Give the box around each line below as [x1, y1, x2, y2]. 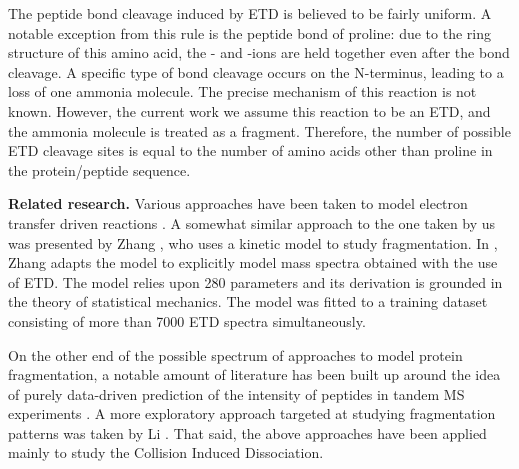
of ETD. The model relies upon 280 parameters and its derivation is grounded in [8, 271, 503, 292]
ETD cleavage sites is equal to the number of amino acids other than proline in [8, 140, 493, 161]
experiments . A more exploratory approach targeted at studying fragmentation [8, 403, 496, 424]
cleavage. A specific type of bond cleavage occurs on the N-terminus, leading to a [8, 61, 504, 82]
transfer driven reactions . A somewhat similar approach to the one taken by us [8, 212, 496, 233]
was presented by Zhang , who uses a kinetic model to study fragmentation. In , [8, 232, 498, 253]
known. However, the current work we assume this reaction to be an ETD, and [8, 100, 491, 121]
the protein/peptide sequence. [8, 159, 191, 180]
